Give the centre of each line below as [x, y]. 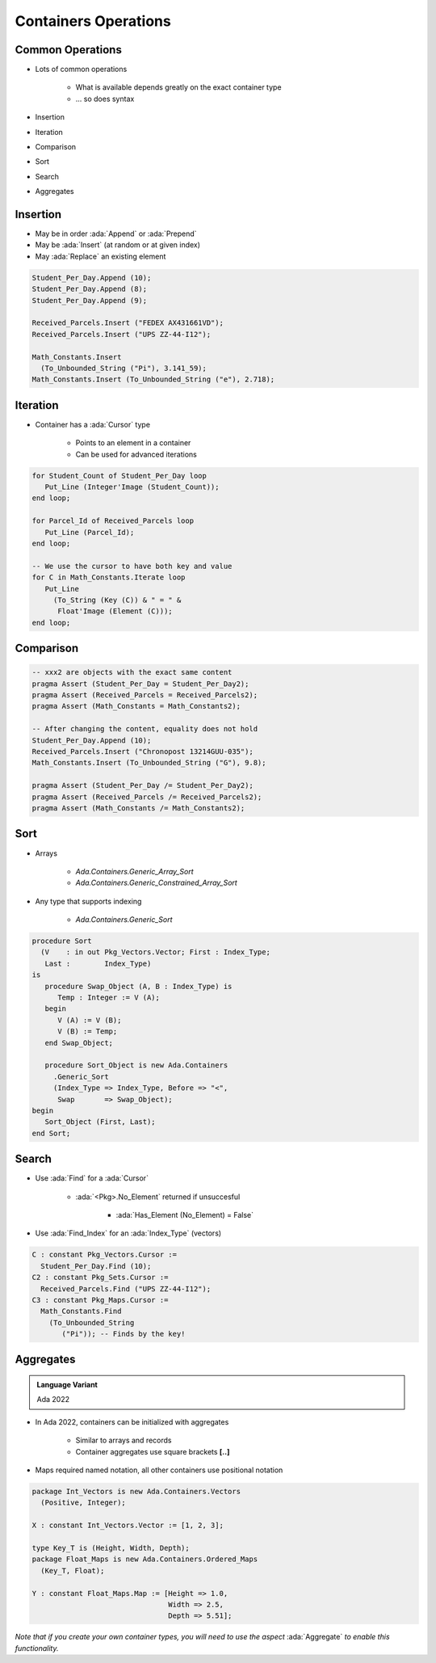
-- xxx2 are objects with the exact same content [132, 672]
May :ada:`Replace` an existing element [101, 256]
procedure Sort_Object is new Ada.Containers [136, 1065]
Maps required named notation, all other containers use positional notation [159, 1470]
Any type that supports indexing [88, 901]
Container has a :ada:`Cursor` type [93, 424]
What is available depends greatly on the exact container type [178, 87]
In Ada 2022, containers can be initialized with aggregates [132, 1421]
